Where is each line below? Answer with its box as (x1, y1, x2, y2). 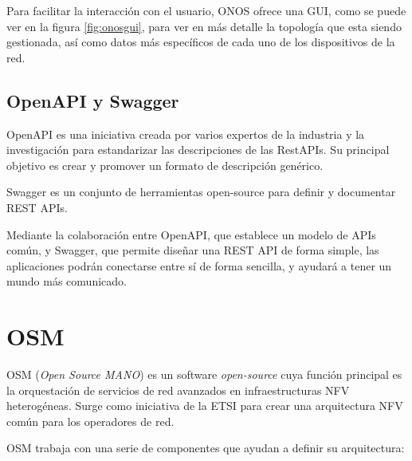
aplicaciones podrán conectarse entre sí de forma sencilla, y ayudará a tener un (6, 257, 392, 274)
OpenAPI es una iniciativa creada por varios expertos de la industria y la (6, 125, 365, 142)
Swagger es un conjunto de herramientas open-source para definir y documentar (6, 183, 396, 200)
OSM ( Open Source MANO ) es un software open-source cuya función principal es (6, 366, 402, 383)
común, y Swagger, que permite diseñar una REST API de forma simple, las (6, 242, 379, 258)
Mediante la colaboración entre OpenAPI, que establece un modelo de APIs (6, 226, 376, 242)
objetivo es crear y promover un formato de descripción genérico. (6, 156, 324, 173)
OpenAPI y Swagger (6, 88, 179, 112)
